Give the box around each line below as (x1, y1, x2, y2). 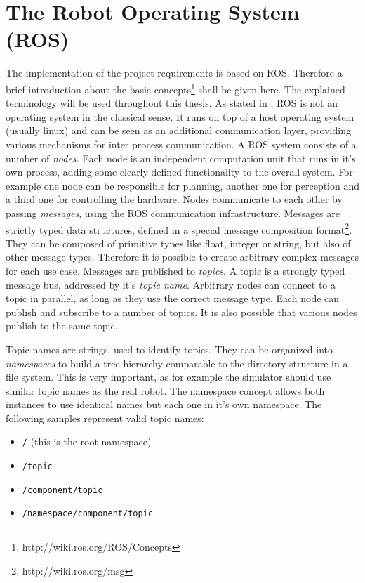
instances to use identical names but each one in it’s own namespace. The (6, 397, 322, 412)
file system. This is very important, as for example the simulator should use (6, 369, 331, 384)
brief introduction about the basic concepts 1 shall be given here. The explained (6, 79, 345, 96)
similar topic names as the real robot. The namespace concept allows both (6, 383, 325, 398)
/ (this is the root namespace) (22, 434, 152, 449)
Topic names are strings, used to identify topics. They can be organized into (6, 341, 333, 356)
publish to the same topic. (6, 318, 118, 333)
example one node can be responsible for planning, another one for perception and (6, 178, 360, 192)
